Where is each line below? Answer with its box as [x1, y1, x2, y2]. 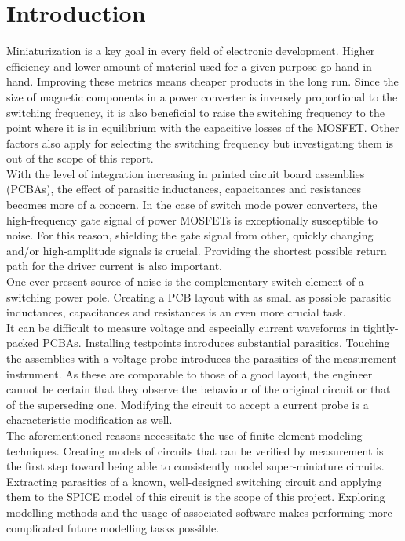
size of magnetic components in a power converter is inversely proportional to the [6, 88, 398, 104]
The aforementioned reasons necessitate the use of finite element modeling [6, 426, 363, 443]
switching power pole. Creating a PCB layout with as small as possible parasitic [6, 288, 392, 305]
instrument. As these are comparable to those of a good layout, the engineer [6, 365, 373, 382]
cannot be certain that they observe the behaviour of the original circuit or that [6, 381, 391, 397]
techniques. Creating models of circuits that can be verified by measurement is [6, 442, 384, 459]
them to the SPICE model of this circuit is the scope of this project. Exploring [6, 488, 385, 505]
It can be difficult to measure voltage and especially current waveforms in [6, 319, 359, 335]
